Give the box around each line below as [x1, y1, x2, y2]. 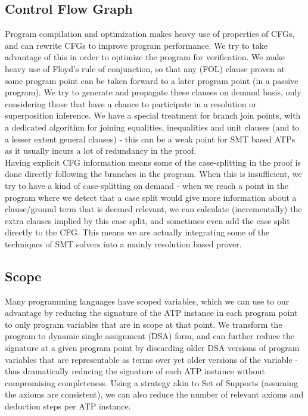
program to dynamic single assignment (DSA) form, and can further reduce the [5, 330, 295, 342]
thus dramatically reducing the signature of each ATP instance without [5, 365, 265, 377]
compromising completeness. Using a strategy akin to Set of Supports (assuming [5, 376, 298, 389]
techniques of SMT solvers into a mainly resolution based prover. [5, 237, 242, 250]
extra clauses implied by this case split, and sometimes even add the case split [5, 214, 290, 226]
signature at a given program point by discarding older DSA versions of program [5, 342, 300, 354]
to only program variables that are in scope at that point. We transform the [5, 318, 282, 330]
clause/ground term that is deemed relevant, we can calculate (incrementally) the [5, 203, 302, 215]
